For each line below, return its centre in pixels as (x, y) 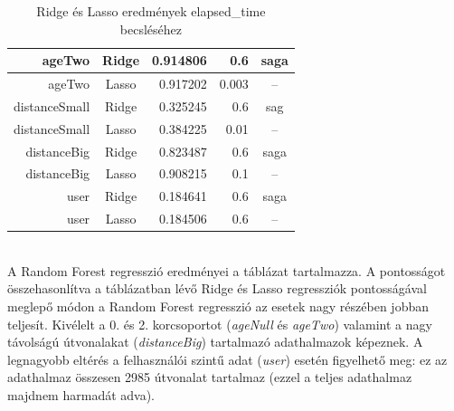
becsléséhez (151, 29)
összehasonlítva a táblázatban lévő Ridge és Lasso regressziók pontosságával (217, 288)
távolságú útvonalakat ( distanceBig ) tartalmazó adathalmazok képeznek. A (215, 342)
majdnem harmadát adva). (81, 394)
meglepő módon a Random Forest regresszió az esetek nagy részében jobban (218, 306)
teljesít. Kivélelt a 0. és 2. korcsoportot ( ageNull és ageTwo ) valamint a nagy (220, 324)
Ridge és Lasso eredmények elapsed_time (151, 11)
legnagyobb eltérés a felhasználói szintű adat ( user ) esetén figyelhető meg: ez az (227, 359)
